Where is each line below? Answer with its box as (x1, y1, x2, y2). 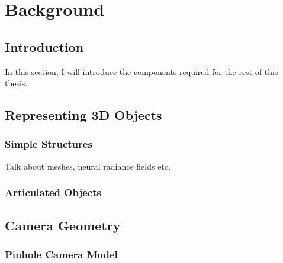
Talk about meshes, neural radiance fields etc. (5, 160, 171, 172)
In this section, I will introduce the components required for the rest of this (5, 65, 278, 77)
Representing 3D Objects (5, 106, 162, 124)
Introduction (5, 37, 84, 56)
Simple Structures (5, 137, 92, 151)
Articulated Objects (5, 185, 101, 200)
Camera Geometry (5, 216, 121, 234)
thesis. (5, 77, 28, 89)
